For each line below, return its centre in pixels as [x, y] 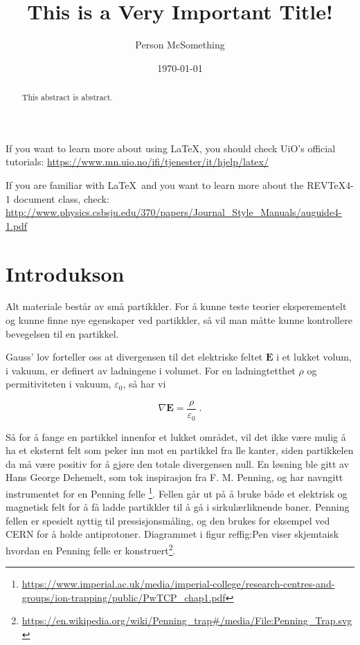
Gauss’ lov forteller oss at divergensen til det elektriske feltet [134, 357]
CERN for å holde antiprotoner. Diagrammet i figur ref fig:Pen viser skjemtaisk [172, 534]
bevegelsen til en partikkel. [62, 333]
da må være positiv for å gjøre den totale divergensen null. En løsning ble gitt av [178, 463]
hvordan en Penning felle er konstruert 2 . [91, 549]
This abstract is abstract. [67, 97]
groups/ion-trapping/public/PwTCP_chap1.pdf [124, 597]
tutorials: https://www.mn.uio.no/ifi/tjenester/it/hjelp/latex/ [137, 162]
